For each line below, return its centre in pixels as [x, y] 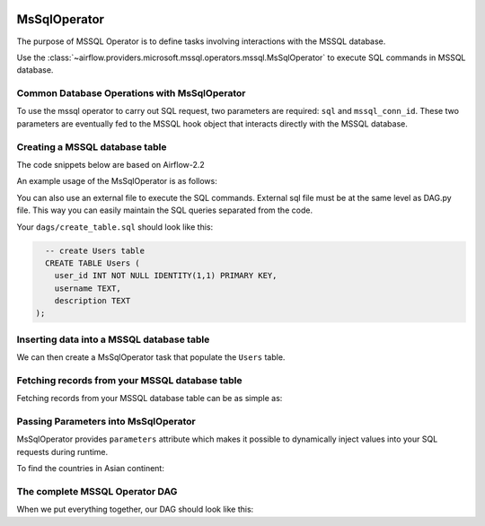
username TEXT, [88, 288]
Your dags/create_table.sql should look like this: [115, 227]
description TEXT [93, 301]
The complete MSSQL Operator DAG [97, 492]
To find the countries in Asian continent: [91, 469]
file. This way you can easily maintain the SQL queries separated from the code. [165, 210]
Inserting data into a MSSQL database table [113, 339]
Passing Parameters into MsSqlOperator [106, 422]
